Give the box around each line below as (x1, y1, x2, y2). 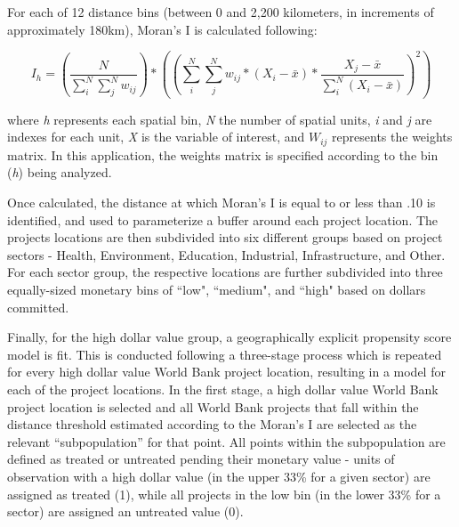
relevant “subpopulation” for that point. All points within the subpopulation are (7, 432, 446, 450)
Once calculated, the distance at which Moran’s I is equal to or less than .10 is (7, 193, 436, 212)
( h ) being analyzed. (7, 163, 112, 182)
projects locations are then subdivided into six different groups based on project (7, 228, 443, 247)
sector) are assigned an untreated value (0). (7, 502, 244, 521)
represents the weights (332, 127, 453, 146)
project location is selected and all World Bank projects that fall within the (7, 397, 419, 416)
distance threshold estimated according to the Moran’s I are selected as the (7, 415, 417, 434)
